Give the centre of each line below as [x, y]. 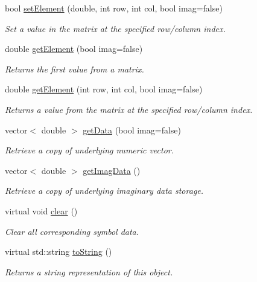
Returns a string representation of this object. [89, 271]
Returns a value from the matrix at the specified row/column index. [129, 109]
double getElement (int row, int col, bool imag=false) [104, 89]
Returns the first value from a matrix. [75, 69]
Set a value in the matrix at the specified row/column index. [115, 28]
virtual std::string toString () [59, 252]
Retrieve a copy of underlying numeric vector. [90, 150]
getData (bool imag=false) [132, 130]
